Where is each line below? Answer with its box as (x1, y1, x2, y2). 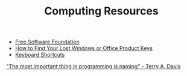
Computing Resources (44, 4, 159, 18)
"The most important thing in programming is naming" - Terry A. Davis (6, 63, 181, 70)
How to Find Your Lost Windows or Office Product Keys (14, 45, 153, 52)
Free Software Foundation (14, 38, 80, 46)
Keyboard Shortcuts (14, 51, 65, 59)
